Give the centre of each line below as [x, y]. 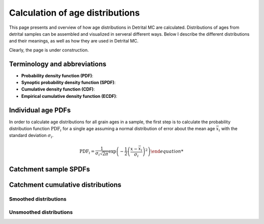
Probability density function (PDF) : [57, 75]
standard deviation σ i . [31, 136]
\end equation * [167, 151]
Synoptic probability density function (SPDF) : [68, 83]
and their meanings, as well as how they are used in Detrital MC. [74, 41]
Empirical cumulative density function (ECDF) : [69, 96]
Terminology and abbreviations [58, 64]
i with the [228, 129]
